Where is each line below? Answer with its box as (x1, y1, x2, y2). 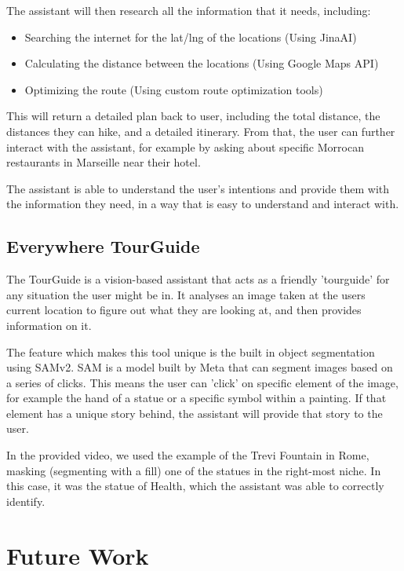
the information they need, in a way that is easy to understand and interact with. (6, 196, 399, 212)
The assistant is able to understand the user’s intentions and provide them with (6, 180, 390, 196)
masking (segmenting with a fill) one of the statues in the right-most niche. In (6, 462, 381, 478)
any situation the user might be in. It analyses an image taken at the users (6, 286, 366, 302)
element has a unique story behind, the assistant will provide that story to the (6, 404, 383, 421)
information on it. (6, 317, 92, 333)
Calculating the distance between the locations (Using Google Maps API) (24, 55, 379, 71)
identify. (6, 492, 45, 509)
